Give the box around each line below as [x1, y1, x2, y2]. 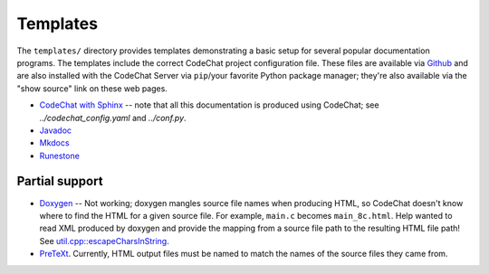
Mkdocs [39, 137, 70, 148]
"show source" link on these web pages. [16, 82, 168, 94]
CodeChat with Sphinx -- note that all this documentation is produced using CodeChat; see [39, 99, 379, 110]
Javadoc [39, 125, 72, 136]
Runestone [39, 150, 81, 161]
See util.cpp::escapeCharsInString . [39, 235, 169, 246]
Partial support [16, 174, 103, 189]
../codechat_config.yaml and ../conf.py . [39, 112, 187, 123]
